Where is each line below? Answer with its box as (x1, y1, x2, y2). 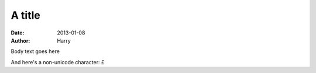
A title (11, 9, 40, 22)
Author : (11, 37, 30, 44)
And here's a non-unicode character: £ (11, 58, 105, 65)
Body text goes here (11, 48, 60, 55)
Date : (11, 29, 25, 36)
